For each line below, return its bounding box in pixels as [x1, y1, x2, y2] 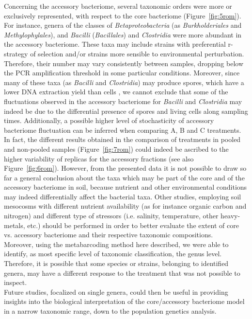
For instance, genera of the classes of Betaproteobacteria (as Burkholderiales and [4, 20, 242, 30]
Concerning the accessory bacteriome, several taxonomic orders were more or [4, 1, 232, 11]
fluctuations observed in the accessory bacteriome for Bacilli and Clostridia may [4, 96, 242, 106]
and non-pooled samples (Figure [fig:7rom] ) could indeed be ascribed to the [4, 143, 229, 154]
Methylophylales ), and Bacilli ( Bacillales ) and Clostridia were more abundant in [4, 29, 242, 39]
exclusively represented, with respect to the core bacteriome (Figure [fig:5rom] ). [4, 10, 241, 20]
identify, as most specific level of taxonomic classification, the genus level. [4, 248, 222, 259]
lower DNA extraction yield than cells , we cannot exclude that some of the [4, 87, 228, 97]
